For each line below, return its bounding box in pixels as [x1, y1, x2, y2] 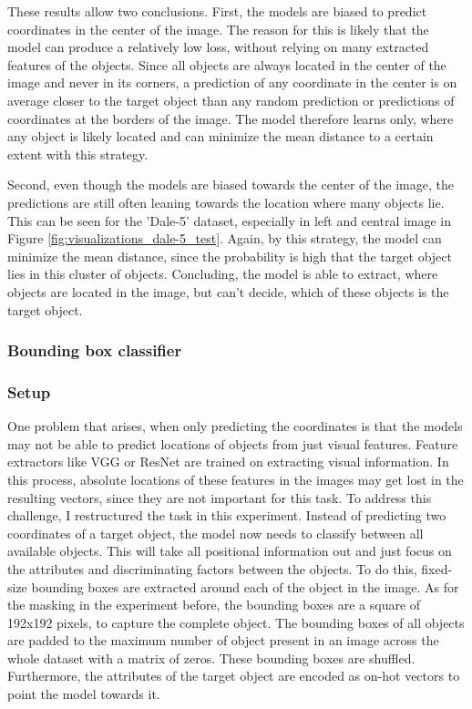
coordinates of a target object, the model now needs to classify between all [7, 523, 424, 542]
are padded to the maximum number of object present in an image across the [7, 631, 439, 650]
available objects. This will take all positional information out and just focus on [7, 541, 452, 560]
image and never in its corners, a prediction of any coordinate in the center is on [7, 73, 457, 92]
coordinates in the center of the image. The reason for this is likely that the [7, 19, 429, 38]
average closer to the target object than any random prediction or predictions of [7, 90, 455, 109]
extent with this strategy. [7, 144, 149, 163]
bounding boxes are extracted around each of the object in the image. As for [31, 577, 459, 596]
